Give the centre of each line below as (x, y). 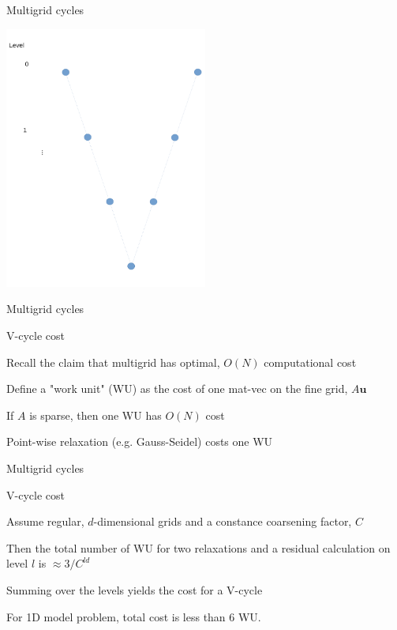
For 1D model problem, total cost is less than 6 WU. (134, 616)
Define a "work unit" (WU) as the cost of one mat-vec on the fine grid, (177, 389)
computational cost (310, 362)
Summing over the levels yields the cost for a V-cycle (135, 589)
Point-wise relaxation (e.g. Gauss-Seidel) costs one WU (140, 441)
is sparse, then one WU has (96, 415)
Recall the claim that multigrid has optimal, (113, 362)
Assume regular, (45, 521)
